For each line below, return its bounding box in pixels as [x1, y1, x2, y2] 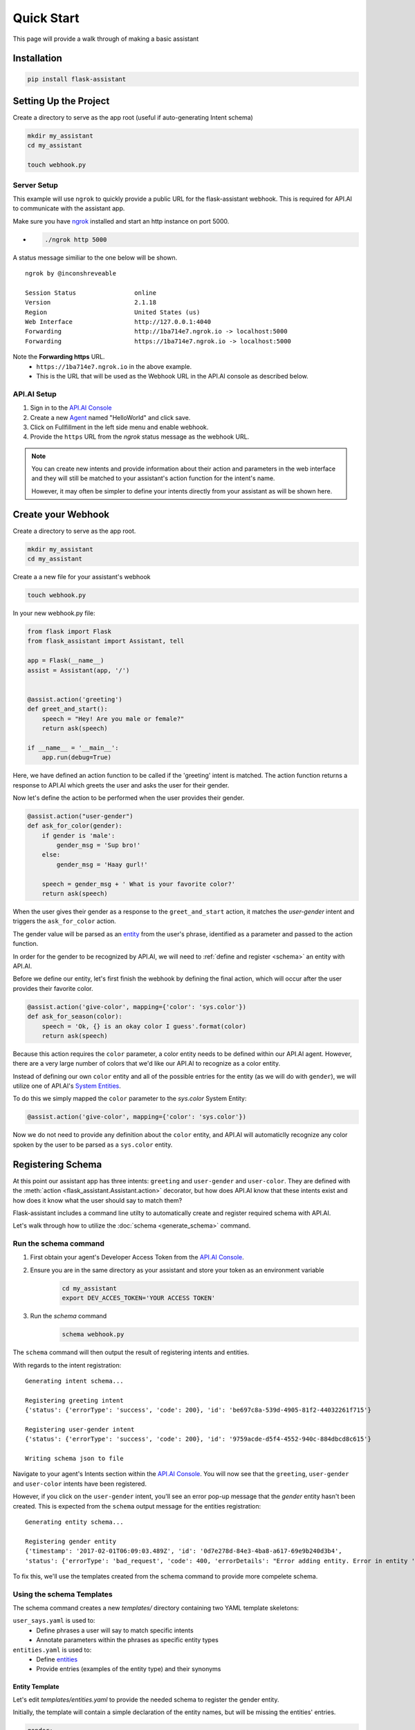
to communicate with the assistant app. [12, 204, 125, 212]
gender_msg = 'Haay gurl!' [56, 860, 148, 868]
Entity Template [12, 1682, 59, 1691]
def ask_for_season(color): [27, 1012, 122, 1021]
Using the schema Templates [12, 1589, 113, 1599]
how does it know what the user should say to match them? [12, 1196, 183, 1204]
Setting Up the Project [12, 95, 110, 107]
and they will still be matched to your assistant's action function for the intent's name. [31, 474, 275, 482]
